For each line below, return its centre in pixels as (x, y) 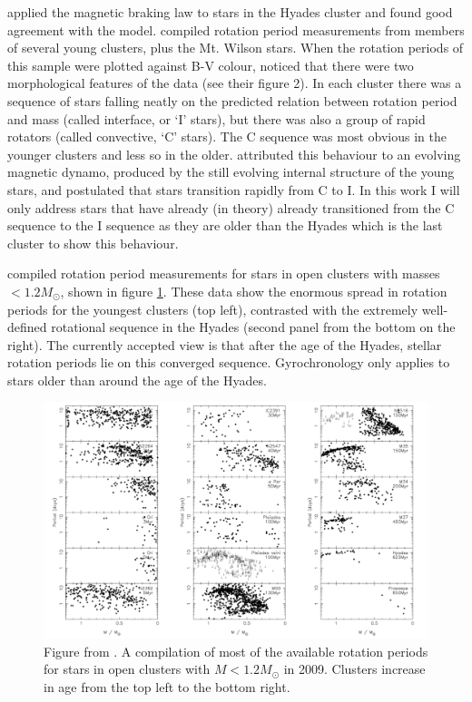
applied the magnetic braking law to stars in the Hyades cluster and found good (230, 12)
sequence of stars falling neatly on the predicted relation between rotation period (232, 100)
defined (27, 327)
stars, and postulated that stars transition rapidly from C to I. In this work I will (234, 189)
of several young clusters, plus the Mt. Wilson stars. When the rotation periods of (236, 48)
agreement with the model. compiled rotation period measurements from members (236, 29)
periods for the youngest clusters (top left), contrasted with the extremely (213, 309)
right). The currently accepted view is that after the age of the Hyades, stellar (225, 344)
